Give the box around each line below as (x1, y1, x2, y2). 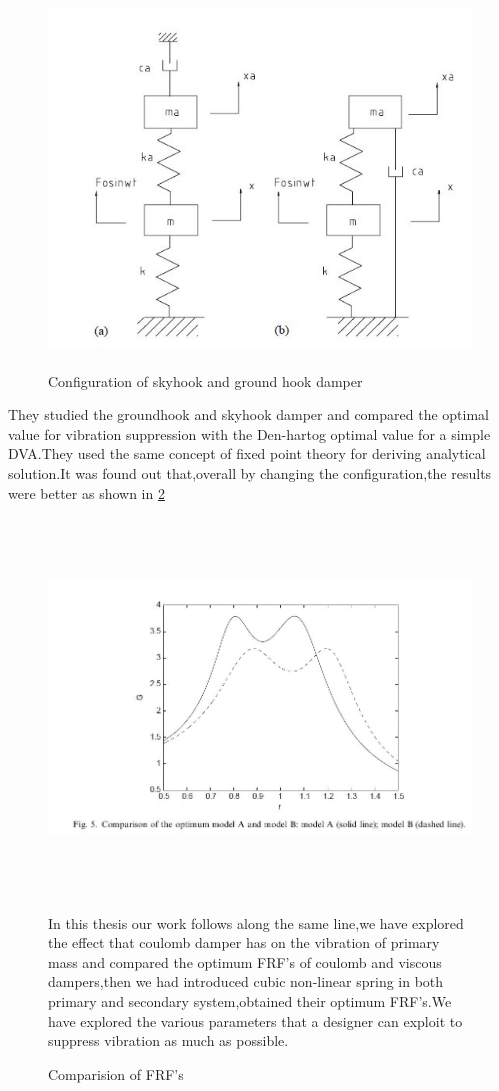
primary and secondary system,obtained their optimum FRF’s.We (48, 991, 452, 1011)
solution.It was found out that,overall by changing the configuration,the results (8, 462, 492, 483)
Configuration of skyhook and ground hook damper (48, 370, 363, 391)
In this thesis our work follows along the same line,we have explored (48, 912, 464, 933)
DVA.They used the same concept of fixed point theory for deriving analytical (8, 443, 486, 464)
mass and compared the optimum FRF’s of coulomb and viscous (48, 951, 442, 972)
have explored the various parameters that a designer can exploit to (48, 1010, 463, 1031)
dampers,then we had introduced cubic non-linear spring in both (48, 971, 444, 992)
